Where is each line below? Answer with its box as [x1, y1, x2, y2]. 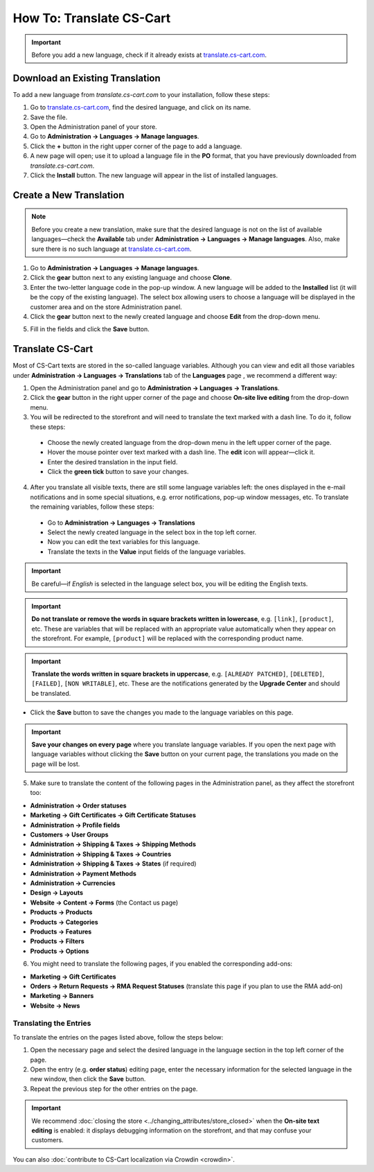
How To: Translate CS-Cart [12, 10, 171, 26]
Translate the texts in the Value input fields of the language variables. [47, 548, 246, 556]
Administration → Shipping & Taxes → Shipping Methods [30, 840, 197, 848]
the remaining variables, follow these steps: [30, 502, 154, 511]
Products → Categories [30, 918, 98, 926]
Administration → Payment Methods [30, 869, 136, 877]
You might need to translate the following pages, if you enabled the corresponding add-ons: [30, 960, 293, 968]
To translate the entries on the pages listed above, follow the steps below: [12, 1033, 224, 1041]
